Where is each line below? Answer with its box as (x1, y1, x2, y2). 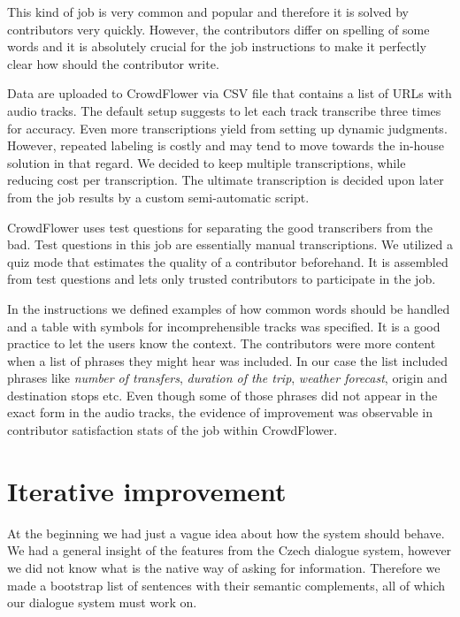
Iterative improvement (7, 472, 287, 508)
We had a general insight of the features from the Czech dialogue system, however (7, 541, 452, 560)
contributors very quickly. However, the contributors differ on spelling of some (7, 19, 430, 38)
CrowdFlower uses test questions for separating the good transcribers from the (7, 217, 433, 236)
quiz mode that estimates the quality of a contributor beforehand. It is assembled (7, 252, 448, 270)
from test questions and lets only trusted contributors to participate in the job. (7, 270, 436, 288)
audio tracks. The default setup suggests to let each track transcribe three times (7, 101, 441, 119)
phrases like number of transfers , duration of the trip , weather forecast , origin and (7, 369, 448, 387)
